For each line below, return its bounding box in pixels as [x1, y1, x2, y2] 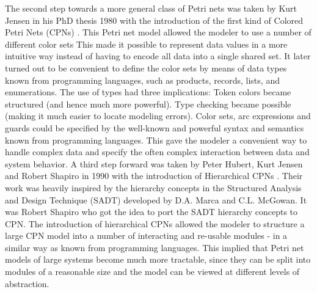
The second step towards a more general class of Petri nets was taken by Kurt [5, 2, 297, 14]
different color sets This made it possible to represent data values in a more [5, 37, 288, 50]
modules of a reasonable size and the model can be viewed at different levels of [5, 265, 300, 278]
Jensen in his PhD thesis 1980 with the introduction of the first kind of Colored [5, 13, 304, 26]
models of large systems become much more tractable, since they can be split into [5, 253, 311, 266]
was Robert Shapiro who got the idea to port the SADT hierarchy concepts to [5, 205, 298, 218]
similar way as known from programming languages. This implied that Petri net [5, 241, 304, 254]
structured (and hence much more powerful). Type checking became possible [5, 97, 291, 110]
